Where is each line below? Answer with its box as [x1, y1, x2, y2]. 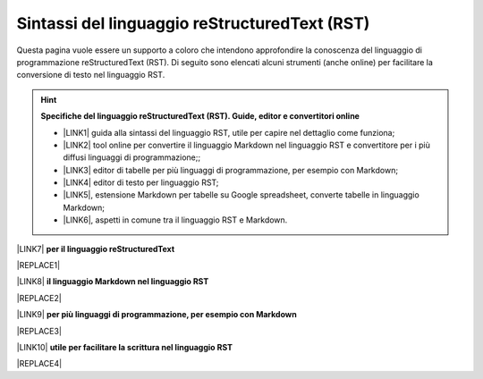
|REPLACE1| [16, 260, 61, 271]
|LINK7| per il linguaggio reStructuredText [16, 243, 175, 254]
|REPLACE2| [16, 292, 62, 303]
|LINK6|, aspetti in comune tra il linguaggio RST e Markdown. [63, 215, 288, 225]
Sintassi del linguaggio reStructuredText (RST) [16, 13, 370, 33]
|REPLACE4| [16, 358, 63, 369]
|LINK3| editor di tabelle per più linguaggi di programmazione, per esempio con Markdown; [63, 164, 398, 175]
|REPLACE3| [16, 325, 63, 336]
